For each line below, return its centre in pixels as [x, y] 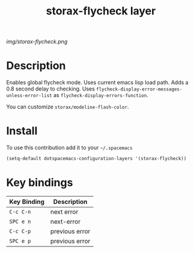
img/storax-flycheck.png [37, 42]
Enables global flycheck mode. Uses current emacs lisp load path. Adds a [97, 83]
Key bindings [40, 183]
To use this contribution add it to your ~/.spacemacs [70, 147]
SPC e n [20, 221]
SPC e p [20, 241]
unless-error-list [29, 96]
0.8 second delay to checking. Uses [50, 89]
